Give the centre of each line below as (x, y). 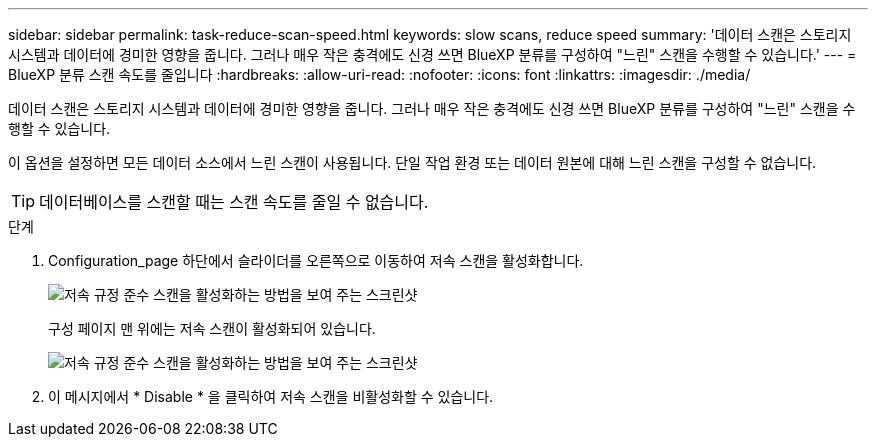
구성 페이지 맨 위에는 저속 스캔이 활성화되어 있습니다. (212, 328)
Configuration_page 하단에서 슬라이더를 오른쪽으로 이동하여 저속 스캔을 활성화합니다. (316, 260)
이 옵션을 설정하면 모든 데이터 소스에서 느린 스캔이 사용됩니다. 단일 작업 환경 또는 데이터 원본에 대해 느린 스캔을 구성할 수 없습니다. (412, 162)
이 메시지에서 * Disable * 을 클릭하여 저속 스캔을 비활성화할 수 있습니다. (271, 396)
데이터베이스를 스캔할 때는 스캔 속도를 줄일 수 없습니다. (234, 202)
